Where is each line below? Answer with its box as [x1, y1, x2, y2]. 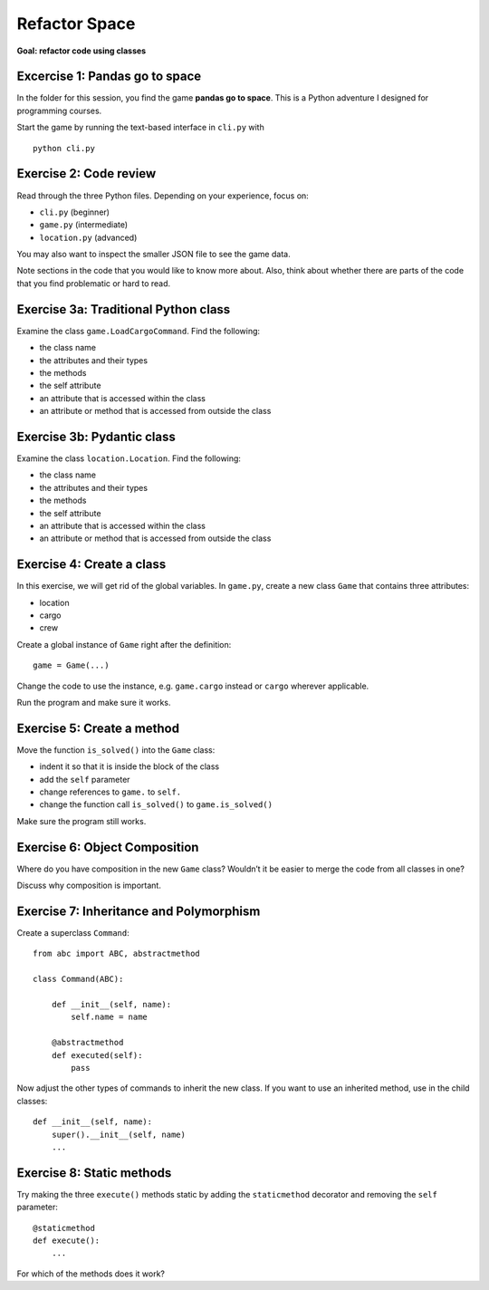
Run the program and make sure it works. [16, 698, 171, 708]
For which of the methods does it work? [16, 1268, 165, 1279]
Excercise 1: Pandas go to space [16, 69, 202, 84]
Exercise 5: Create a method [16, 720, 180, 736]
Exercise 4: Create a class [16, 557, 167, 573]
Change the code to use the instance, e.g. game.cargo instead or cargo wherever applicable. [16, 680, 369, 691]
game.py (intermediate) [39, 219, 129, 230]
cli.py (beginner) [39, 207, 110, 217]
